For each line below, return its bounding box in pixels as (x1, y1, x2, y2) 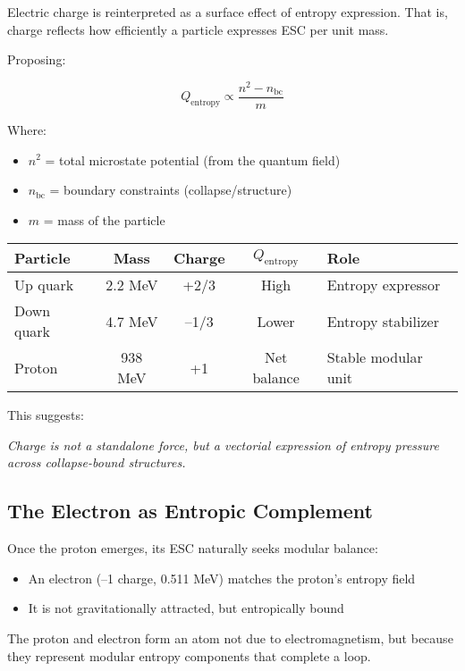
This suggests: (7, 406, 84, 424)
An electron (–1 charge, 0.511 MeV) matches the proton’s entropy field (28, 568, 416, 587)
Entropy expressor (326, 274, 441, 296)
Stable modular (326, 347, 423, 368)
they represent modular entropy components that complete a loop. (7, 646, 371, 665)
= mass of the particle (43, 210, 165, 229)
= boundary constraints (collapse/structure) (49, 180, 292, 199)
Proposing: (7, 50, 66, 69)
